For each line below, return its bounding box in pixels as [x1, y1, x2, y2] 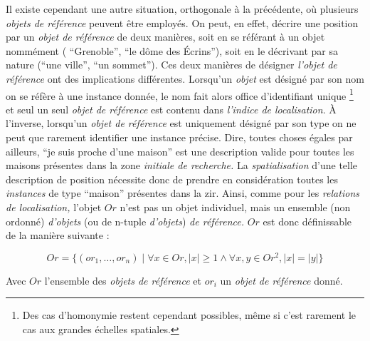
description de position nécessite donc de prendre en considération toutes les [6, 171, 338, 186]
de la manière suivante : [6, 228, 110, 243]
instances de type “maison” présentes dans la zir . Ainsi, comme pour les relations [6, 185, 359, 200]
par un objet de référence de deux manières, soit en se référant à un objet [6, 29, 325, 44]
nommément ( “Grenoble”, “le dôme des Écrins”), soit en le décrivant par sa [6, 43, 338, 58]
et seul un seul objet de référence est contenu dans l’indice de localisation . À [6, 101, 337, 116]
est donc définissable [263, 213, 352, 228]
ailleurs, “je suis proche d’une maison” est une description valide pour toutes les [6, 143, 354, 158]
